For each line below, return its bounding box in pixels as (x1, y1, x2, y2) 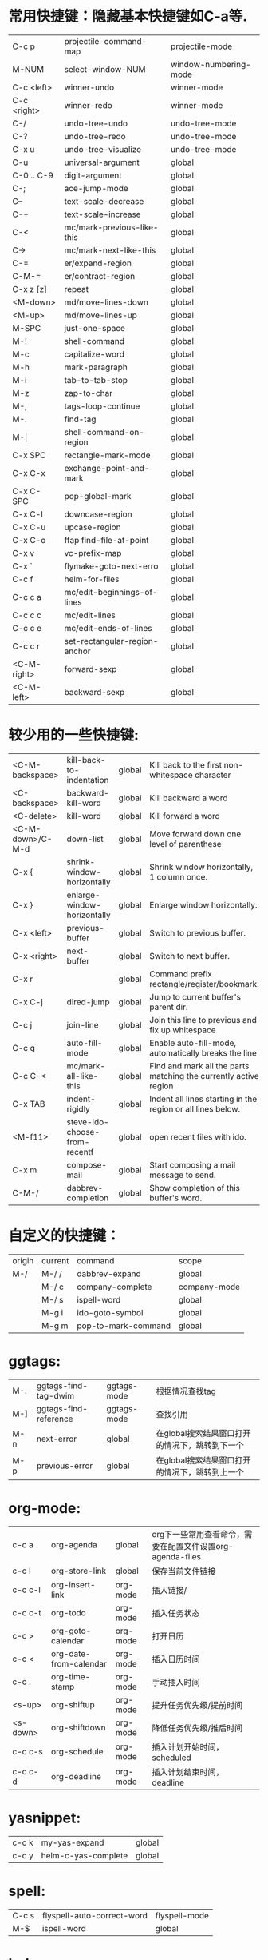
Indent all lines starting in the (149, 1093, 258, 1104)
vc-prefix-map (64, 547, 122, 558)
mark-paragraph (64, 361, 128, 373)
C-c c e (12, 622, 42, 633)
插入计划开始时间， (151, 1741, 224, 1752)
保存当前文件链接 (151, 1565, 216, 1576)
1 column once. (149, 871, 208, 882)
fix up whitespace (149, 1024, 217, 1036)
